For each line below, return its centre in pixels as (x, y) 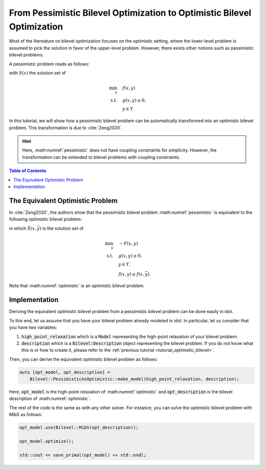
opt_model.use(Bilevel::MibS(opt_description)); (79, 428)
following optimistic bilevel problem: (45, 219)
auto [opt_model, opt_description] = (65, 372)
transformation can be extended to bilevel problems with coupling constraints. (101, 157)
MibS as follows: (26, 415)
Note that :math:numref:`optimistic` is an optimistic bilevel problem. (77, 286)
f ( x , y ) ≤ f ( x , (131, 274)
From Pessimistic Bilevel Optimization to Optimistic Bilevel (130, 13)
